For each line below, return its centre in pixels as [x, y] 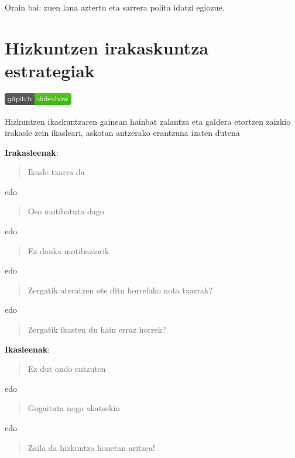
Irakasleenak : [32, 152]
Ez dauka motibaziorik [68, 250]
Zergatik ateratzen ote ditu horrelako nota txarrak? [120, 290]
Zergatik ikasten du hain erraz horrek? [97, 329]
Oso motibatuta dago [66, 211]
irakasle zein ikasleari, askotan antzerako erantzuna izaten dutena [122, 133]
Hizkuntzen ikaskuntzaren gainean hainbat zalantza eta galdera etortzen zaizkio [148, 121]
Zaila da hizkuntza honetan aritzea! [91, 447]
